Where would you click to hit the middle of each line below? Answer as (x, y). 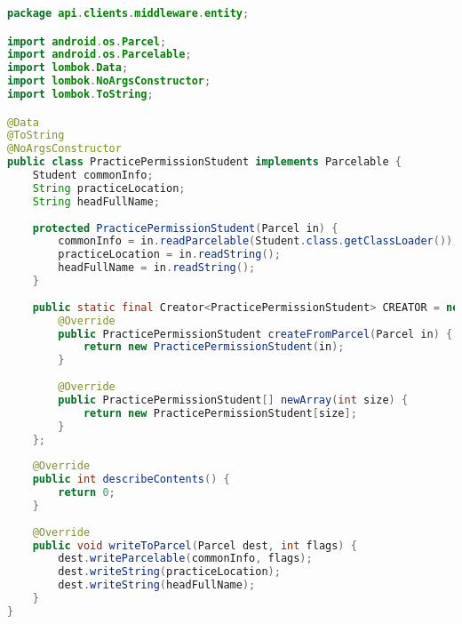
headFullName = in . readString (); (157, 268)
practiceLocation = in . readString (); (169, 255)
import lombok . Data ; (68, 68)
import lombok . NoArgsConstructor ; (109, 81)
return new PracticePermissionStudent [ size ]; (220, 413)
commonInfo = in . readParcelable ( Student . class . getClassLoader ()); (259, 241)
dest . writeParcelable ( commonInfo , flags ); (185, 559)
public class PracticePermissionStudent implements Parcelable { (204, 162)
